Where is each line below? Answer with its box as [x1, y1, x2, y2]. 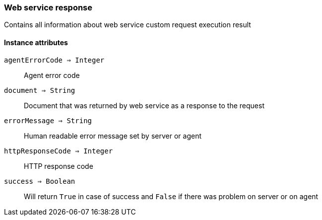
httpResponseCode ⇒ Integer [4, 147, 113, 155]
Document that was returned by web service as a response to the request [24, 101, 264, 110]
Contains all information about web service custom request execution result [4, 20, 251, 29]
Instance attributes [4, 38, 68, 47]
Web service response [4, 2, 93, 12]
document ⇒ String [4, 86, 75, 94]
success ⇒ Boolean [4, 177, 75, 185]
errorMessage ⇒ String [4, 116, 92, 125]
